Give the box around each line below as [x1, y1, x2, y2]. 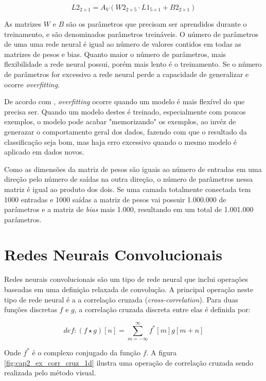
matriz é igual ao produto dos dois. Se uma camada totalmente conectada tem [4, 183, 251, 194]
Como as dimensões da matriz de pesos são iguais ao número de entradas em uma [4, 163, 262, 174]
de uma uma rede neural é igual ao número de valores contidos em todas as [4, 39, 241, 49]
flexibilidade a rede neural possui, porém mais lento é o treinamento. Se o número [4, 59, 262, 69]
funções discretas [4, 304, 57, 315]
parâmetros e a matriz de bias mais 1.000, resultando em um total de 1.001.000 [4, 204, 254, 215]
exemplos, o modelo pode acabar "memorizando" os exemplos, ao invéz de [4, 116, 236, 127]
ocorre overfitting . [4, 79, 60, 89]
